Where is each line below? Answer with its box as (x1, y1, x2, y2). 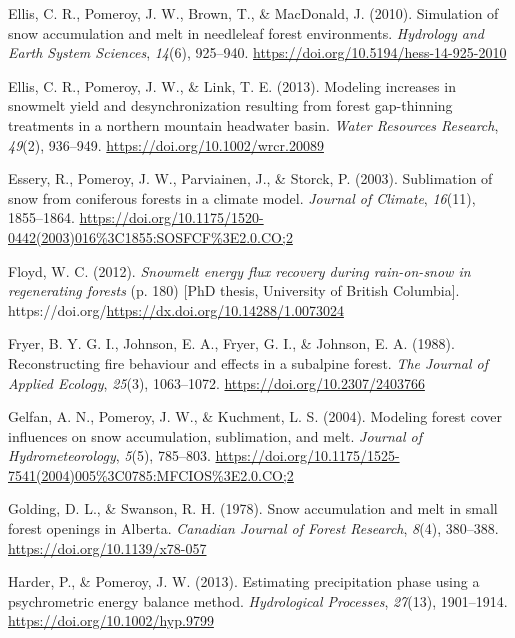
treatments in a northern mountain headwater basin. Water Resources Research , (8, 114, 499, 135)
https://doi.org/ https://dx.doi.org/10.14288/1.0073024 (8, 299, 344, 320)
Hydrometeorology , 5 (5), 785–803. (8, 445, 211, 466)
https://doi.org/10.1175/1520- (79, 207, 264, 228)
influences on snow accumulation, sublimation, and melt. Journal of (8, 425, 423, 446)
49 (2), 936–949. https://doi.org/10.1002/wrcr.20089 (8, 134, 324, 155)
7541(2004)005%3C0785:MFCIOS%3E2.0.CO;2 (8, 464, 294, 485)
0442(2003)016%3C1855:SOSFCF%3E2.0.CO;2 (8, 226, 293, 247)
